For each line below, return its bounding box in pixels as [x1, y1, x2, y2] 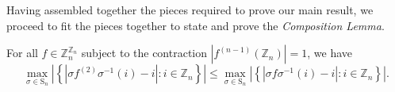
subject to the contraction [81, 44, 208, 61]
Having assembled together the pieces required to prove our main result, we [6, 2, 374, 17]
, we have [307, 44, 353, 61]
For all [6, 44, 38, 61]
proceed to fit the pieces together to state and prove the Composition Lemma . [6, 17, 385, 33]
